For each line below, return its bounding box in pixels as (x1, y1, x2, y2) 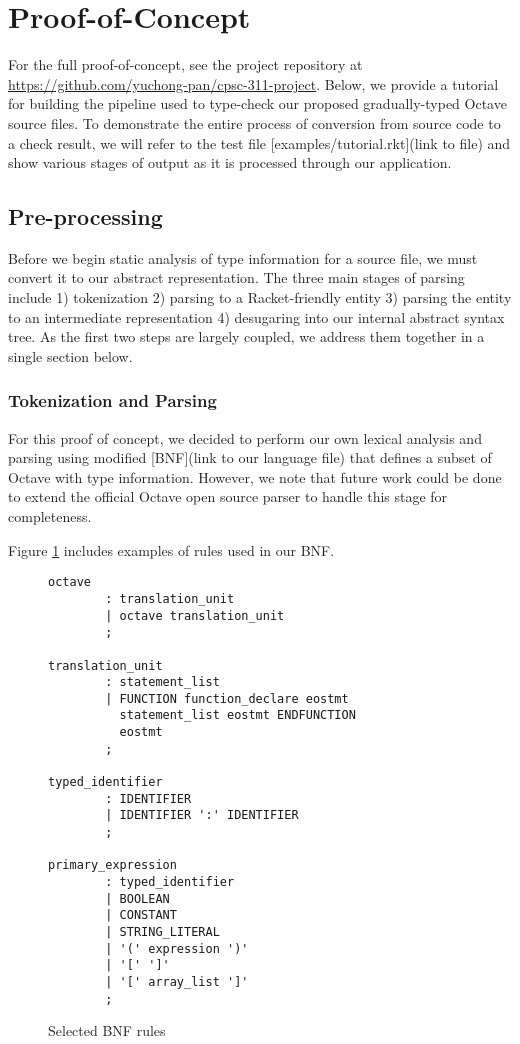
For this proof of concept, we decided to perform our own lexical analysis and (8, 427, 482, 448)
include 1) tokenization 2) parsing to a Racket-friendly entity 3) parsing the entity (8, 287, 512, 308)
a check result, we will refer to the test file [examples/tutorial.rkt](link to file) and (8, 132, 511, 153)
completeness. (8, 506, 92, 527)
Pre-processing (8, 201, 163, 232)
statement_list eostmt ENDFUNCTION (119, 708, 356, 723)
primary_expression (48, 858, 177, 873)
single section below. (8, 345, 133, 366)
